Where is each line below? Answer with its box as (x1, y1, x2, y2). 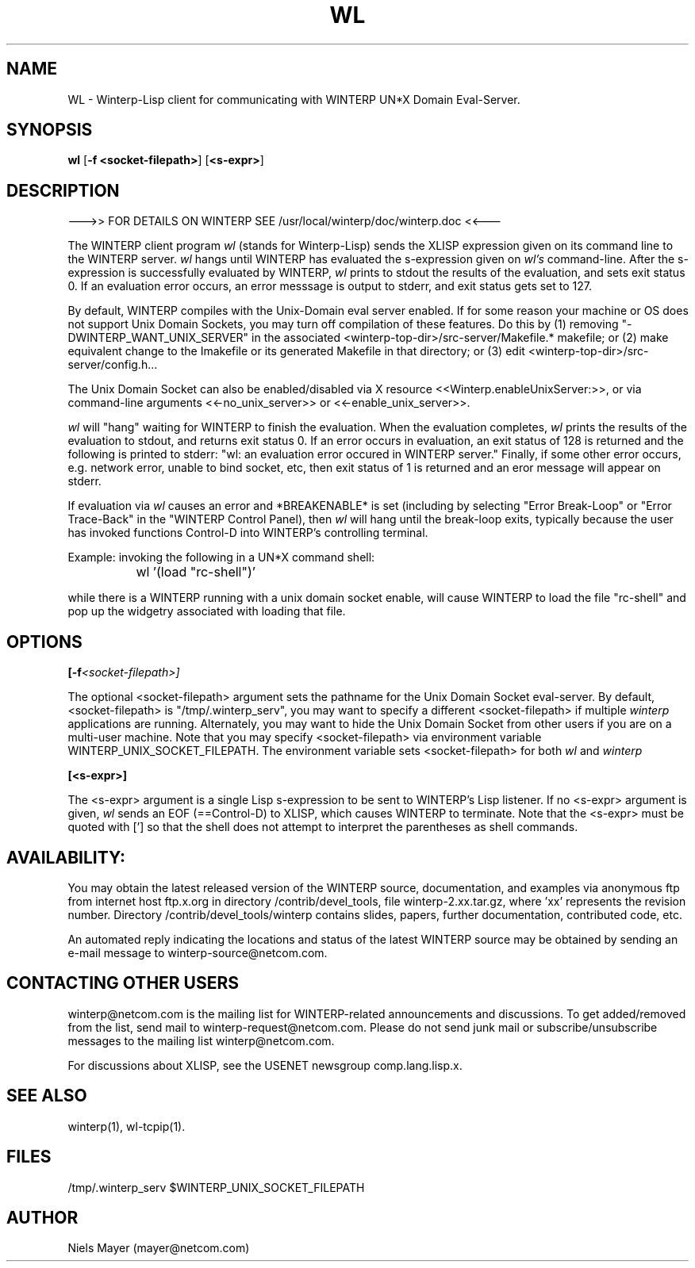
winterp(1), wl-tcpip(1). (67, 1119, 186, 1133)
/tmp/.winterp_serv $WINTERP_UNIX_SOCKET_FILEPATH (67, 1180, 365, 1194)
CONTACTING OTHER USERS (6, 973, 240, 994)
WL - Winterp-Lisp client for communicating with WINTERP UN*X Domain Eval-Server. (67, 92, 520, 106)
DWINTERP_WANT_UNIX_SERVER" (67, 331, 249, 345)
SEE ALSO (6, 1086, 87, 1106)
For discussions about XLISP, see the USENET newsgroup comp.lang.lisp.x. (67, 1058, 463, 1072)
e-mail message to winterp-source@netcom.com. (67, 945, 328, 960)
